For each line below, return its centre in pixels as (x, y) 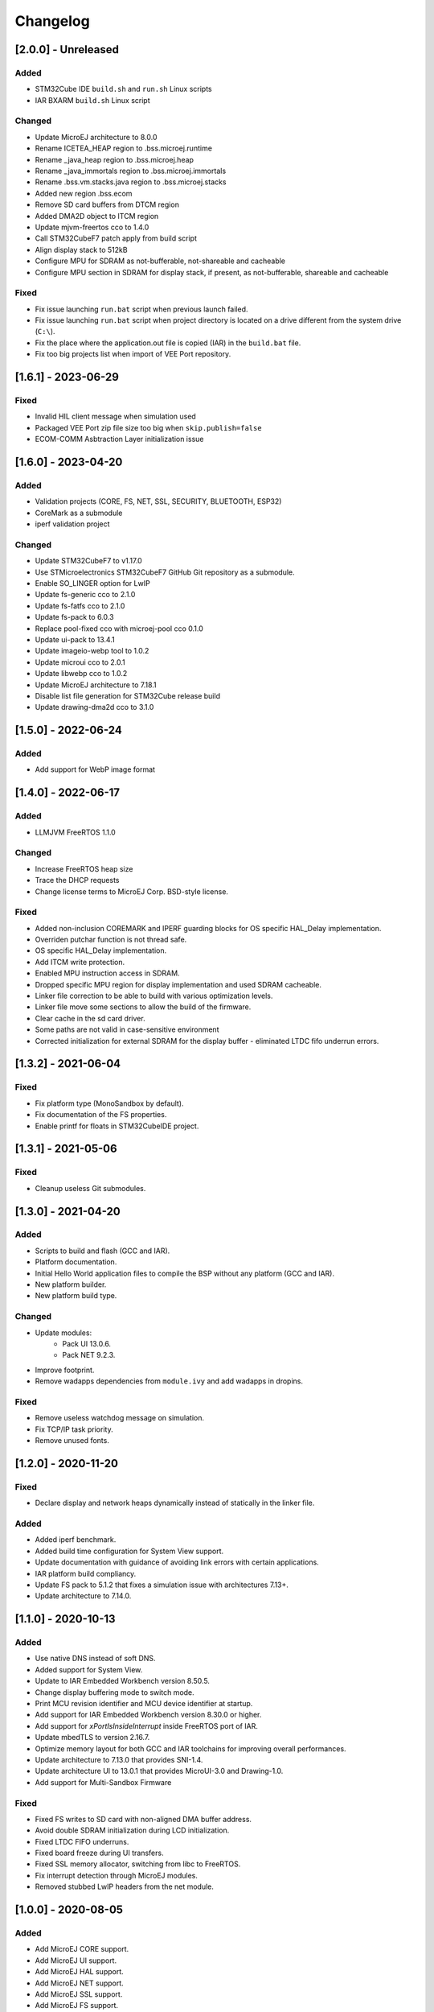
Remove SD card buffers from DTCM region (107, 204)
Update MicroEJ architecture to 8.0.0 (96, 137)
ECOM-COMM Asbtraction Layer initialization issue (119, 439)
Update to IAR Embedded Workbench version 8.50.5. (123, 1681)
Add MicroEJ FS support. (77, 2006)
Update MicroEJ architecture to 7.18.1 (96, 685)
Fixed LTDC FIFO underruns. (82, 1841)
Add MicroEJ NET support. (79, 1983)
